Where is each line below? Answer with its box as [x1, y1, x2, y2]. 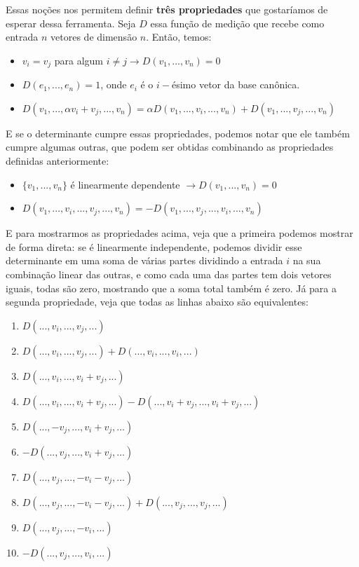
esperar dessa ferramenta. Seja [6, 15, 136, 30]
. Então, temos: [146, 29, 212, 44]
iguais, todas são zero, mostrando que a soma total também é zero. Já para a [6, 280, 337, 295]
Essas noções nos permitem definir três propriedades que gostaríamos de [6, 2, 328, 16]
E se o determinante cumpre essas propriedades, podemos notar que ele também [6, 125, 350, 140]
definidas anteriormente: [6, 153, 109, 168]
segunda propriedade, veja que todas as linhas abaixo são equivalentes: [6, 294, 309, 309]
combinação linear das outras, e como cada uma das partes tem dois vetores [6, 266, 332, 281]
